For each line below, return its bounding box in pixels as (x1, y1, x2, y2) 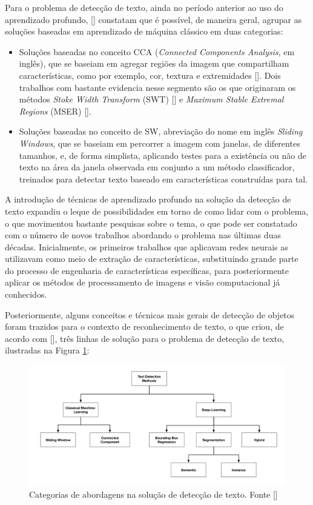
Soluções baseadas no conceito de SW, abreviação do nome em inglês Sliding (19, 125, 303, 138)
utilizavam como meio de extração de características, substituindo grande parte (5, 252, 298, 265)
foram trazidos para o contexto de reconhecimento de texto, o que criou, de (5, 320, 284, 333)
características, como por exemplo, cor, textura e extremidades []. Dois (19, 69, 281, 81)
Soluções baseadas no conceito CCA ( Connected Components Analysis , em (19, 45, 295, 58)
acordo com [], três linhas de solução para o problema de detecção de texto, (5, 332, 285, 344)
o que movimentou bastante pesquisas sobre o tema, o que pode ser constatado (5, 216, 297, 229)
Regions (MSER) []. (19, 104, 91, 117)
